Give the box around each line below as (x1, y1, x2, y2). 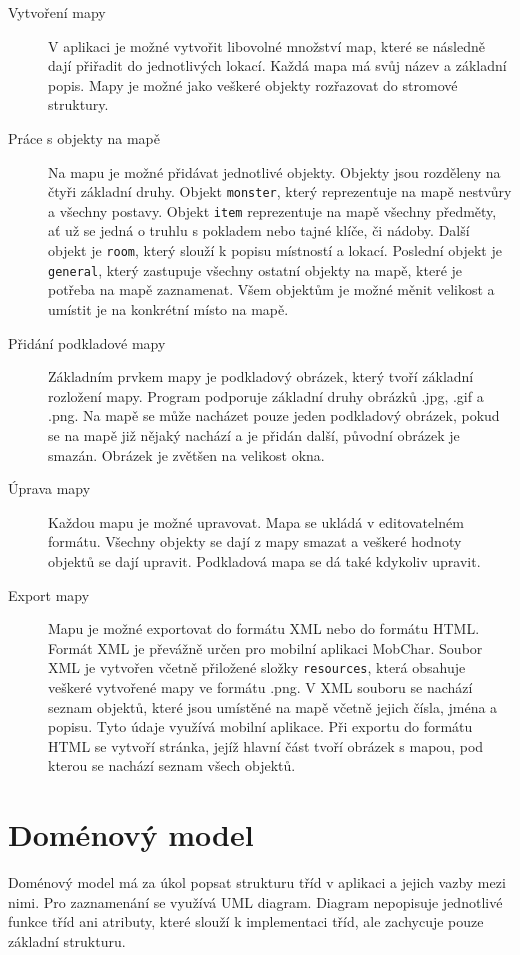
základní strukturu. (8, 930, 126, 951)
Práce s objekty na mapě (8, 127, 160, 148)
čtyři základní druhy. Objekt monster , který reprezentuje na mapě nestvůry (48, 181, 512, 202)
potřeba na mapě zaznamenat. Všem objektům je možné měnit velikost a (48, 279, 495, 300)
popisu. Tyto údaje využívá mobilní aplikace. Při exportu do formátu (48, 716, 473, 737)
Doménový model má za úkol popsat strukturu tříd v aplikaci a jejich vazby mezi (8, 872, 506, 893)
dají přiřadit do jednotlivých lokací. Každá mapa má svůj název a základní (48, 55, 507, 76)
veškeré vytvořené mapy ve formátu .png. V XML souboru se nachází (48, 676, 473, 697)
